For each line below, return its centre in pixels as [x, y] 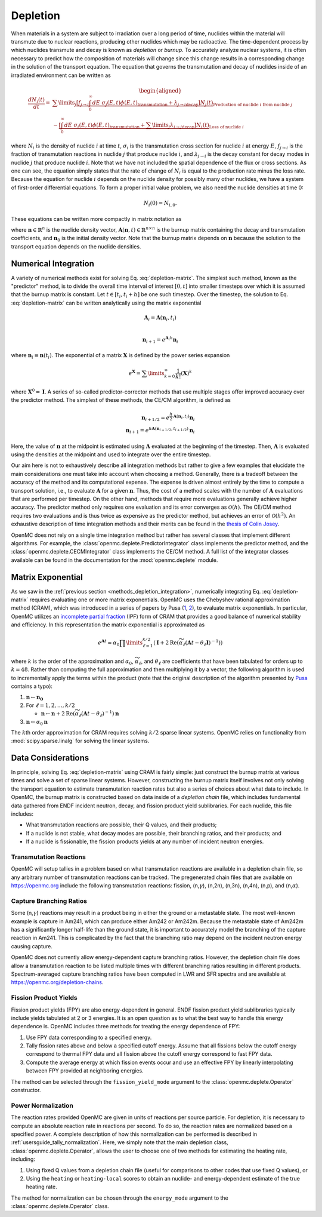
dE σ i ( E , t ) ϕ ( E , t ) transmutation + [105, 126]
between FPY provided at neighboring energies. [85, 1071]
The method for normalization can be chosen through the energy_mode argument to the [120, 1198]
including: [23, 1159]
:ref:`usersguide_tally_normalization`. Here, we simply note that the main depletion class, [120, 1142]
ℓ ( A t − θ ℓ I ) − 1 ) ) [203, 643]
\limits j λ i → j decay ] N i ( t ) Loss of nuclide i [198, 126]
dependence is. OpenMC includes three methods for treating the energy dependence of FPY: [126, 1027]
